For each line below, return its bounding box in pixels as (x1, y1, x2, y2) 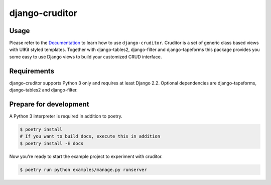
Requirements (9, 66, 55, 75)
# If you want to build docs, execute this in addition (20, 133, 161, 139)
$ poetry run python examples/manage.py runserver (20, 166, 148, 172)
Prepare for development (9, 100, 89, 108)
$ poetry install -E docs (20, 140, 84, 146)
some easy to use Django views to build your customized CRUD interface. (9, 53, 162, 59)
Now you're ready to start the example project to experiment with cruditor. (9, 153, 163, 159)
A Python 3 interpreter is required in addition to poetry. (9, 113, 122, 119)
